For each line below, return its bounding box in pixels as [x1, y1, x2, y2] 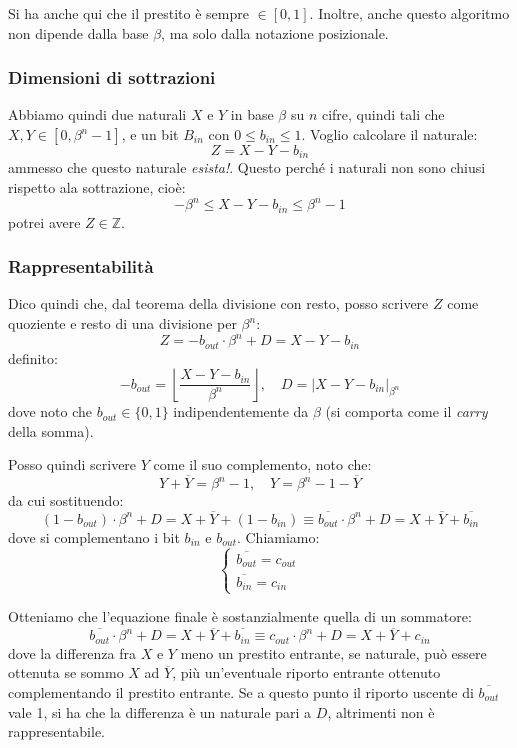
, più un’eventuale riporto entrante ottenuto [172, 662, 441, 683]
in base [230, 104, 274, 125]
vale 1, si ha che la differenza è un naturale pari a [8, 701, 312, 722]
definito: [8, 347, 58, 368]
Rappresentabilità [8, 254, 154, 279]
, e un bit [121, 124, 179, 144]
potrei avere [8, 211, 81, 232]
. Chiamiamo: [236, 526, 320, 547]
